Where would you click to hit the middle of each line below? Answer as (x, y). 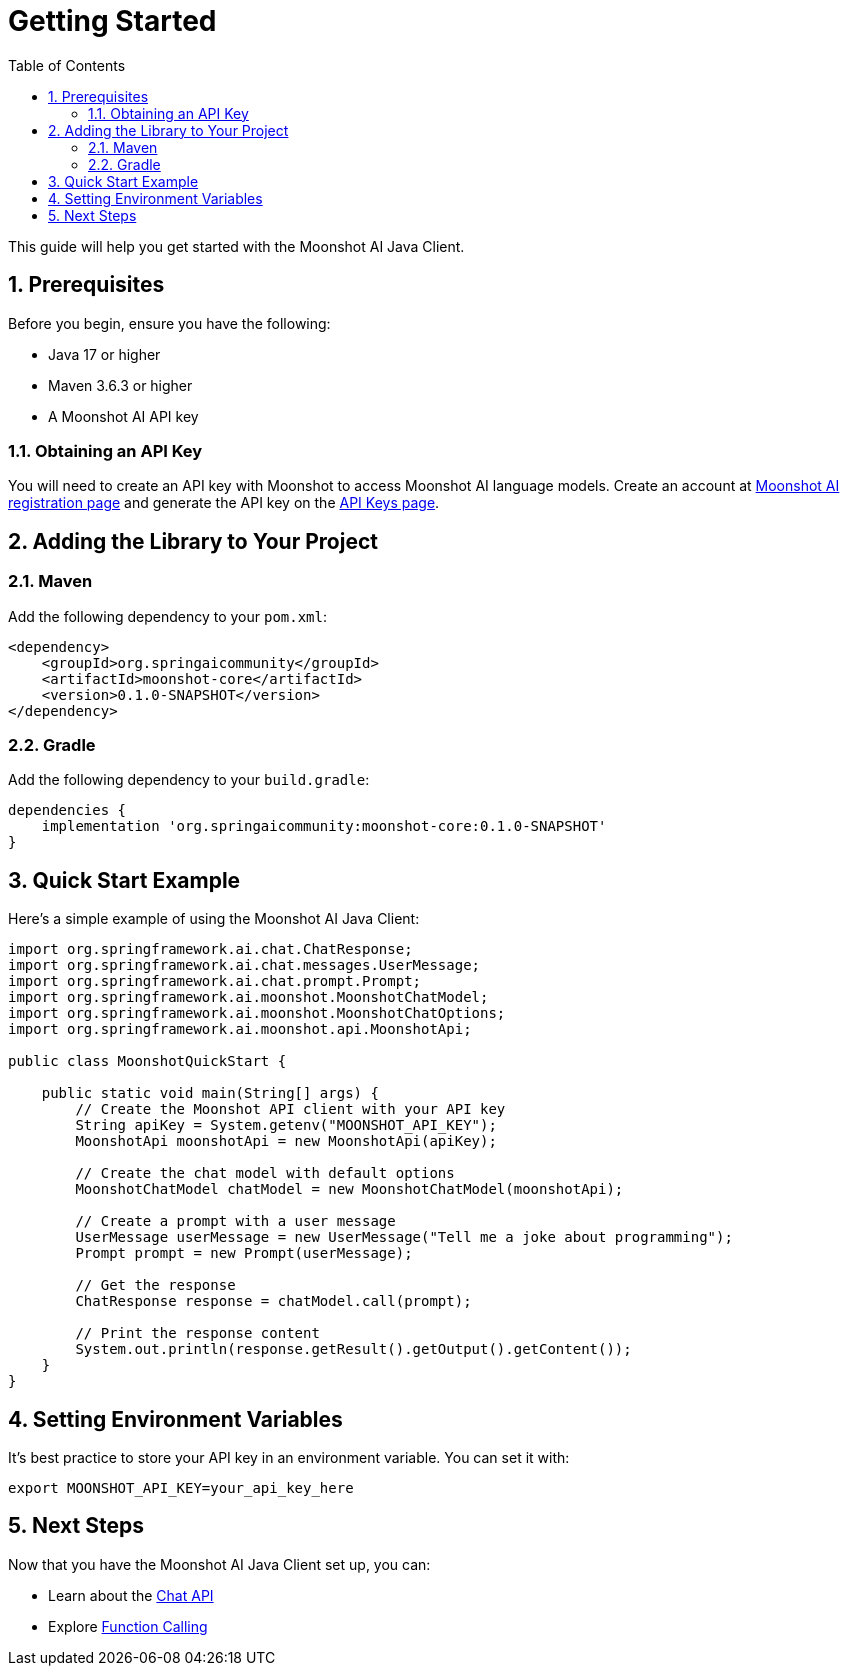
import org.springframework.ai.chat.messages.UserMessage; (244, 965)
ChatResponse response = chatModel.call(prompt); (273, 1301)
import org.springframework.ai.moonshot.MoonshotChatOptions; (257, 1013)
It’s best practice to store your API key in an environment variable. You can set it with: (289, 1457)
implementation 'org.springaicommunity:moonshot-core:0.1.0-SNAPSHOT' (324, 826)
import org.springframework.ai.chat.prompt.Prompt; (215, 981)
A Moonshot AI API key (123, 416)
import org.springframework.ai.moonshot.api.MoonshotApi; (240, 1029)
